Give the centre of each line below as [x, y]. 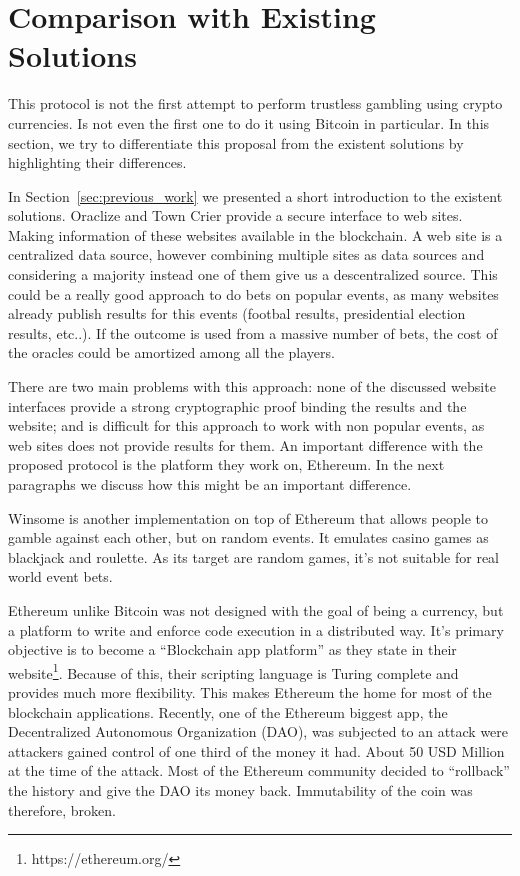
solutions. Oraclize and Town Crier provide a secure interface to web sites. [235, 215]
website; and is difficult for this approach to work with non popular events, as [246, 425]
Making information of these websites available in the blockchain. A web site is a [255, 234]
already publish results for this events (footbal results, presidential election [237, 313]
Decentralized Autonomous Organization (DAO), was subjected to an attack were [258, 731]
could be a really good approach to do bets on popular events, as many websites [253, 293]
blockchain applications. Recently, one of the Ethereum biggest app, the [228, 711]
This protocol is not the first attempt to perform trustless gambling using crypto [255, 103]
